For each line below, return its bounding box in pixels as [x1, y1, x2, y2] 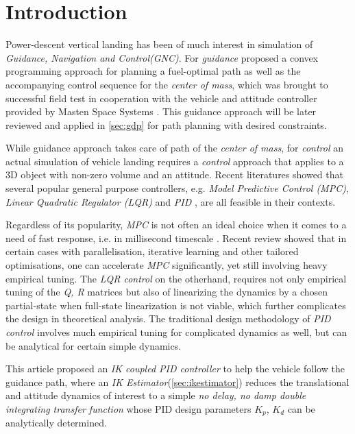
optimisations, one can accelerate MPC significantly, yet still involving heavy [5, 258, 328, 272]
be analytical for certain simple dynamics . [5, 338, 182, 352]
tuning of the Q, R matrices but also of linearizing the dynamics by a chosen [5, 285, 328, 299]
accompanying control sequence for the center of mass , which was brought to [5, 77, 328, 91]
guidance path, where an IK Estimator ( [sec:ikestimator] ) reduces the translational [5, 374, 350, 389]
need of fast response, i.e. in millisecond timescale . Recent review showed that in [5, 230, 347, 245]
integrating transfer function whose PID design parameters [5, 401, 252, 415]
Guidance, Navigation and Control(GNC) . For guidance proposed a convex [5, 50, 319, 64]
